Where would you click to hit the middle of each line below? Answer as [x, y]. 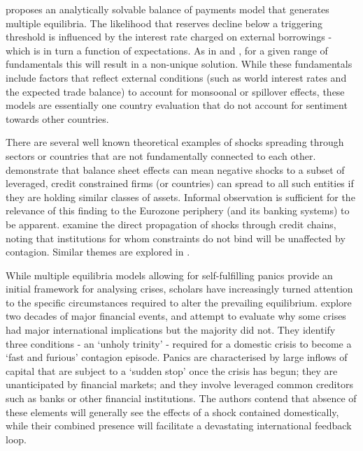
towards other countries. [57, 118]
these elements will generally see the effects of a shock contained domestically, [172, 412]
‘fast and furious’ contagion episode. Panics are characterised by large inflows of [177, 357]
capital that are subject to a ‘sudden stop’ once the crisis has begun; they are [172, 370]
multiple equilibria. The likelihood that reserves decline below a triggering [164, 23]
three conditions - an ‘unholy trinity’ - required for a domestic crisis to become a [179, 343]
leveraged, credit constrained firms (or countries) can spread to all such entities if [180, 183]
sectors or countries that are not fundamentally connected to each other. [161, 155]
